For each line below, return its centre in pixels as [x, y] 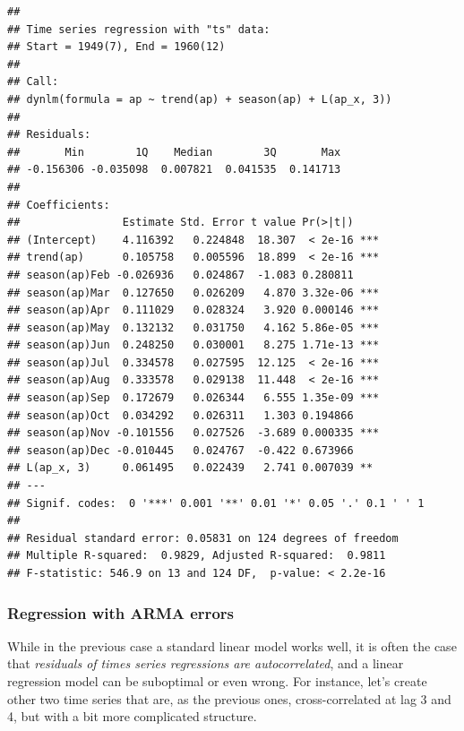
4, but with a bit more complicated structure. [132, 716]
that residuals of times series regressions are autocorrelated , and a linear [206, 663]
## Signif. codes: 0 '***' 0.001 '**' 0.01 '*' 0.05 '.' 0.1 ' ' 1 [216, 503]
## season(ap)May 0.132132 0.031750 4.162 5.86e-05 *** [193, 327]
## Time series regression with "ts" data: [139, 29]
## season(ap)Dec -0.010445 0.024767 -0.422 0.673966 [180, 450]
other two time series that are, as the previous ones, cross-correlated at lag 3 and [229, 698]
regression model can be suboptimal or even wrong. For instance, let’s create [217, 681]
